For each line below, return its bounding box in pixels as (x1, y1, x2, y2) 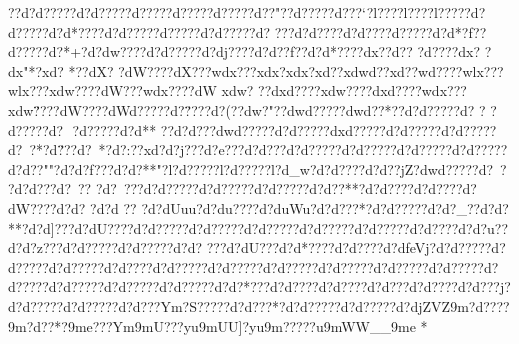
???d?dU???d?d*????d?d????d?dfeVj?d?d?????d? (206, 237, 506, 258)
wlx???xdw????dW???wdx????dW (8, 80, 217, 101)
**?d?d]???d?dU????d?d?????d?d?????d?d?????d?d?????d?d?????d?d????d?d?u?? (8, 217, 509, 238)
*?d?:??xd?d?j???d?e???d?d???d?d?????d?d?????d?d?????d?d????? (98, 139, 508, 160)
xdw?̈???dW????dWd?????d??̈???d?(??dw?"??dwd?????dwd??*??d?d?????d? (8, 99, 475, 120)
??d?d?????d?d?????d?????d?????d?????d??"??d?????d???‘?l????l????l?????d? (8, 2, 486, 22)
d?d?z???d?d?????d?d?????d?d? (8, 237, 203, 258)
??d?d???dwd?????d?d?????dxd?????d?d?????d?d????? (160, 119, 497, 140)
